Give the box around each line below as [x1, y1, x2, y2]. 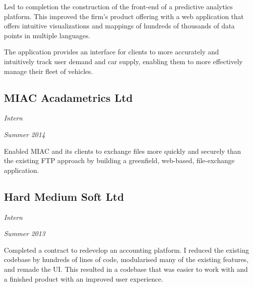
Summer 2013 [4, 228, 46, 239]
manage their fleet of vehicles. [4, 66, 93, 76]
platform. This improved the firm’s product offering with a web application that [4, 11, 244, 21]
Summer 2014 [4, 129, 46, 139]
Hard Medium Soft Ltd [4, 189, 124, 204]
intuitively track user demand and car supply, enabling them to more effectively [4, 56, 243, 66]
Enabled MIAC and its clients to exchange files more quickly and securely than [4, 145, 241, 156]
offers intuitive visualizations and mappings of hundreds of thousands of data [4, 21, 235, 31]
